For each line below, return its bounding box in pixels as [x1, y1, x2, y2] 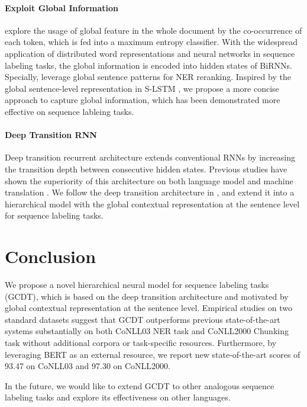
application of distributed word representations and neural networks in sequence [5, 47, 295, 59]
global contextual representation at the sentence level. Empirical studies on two [5, 302, 292, 314]
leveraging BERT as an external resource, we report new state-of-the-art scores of [5, 348, 300, 360]
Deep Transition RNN [5, 129, 97, 141]
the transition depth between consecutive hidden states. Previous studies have [5, 162, 287, 175]
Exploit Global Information [5, 1, 119, 14]
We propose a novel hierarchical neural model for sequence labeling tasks [5, 278, 269, 291]
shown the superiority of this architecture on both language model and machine [5, 174, 293, 187]
